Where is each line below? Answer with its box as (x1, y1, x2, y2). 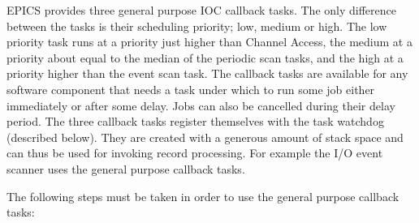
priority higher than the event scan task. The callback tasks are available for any (6, 65, 408, 82)
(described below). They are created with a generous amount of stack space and (6, 128, 404, 145)
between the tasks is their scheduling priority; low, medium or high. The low (6, 17, 387, 34)
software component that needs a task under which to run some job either (6, 80, 375, 97)
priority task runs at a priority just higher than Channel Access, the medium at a (6, 33, 413, 50)
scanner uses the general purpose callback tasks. (6, 160, 245, 177)
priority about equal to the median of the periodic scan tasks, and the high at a (6, 49, 404, 66)
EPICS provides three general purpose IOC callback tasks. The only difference (6, 2, 396, 18)
